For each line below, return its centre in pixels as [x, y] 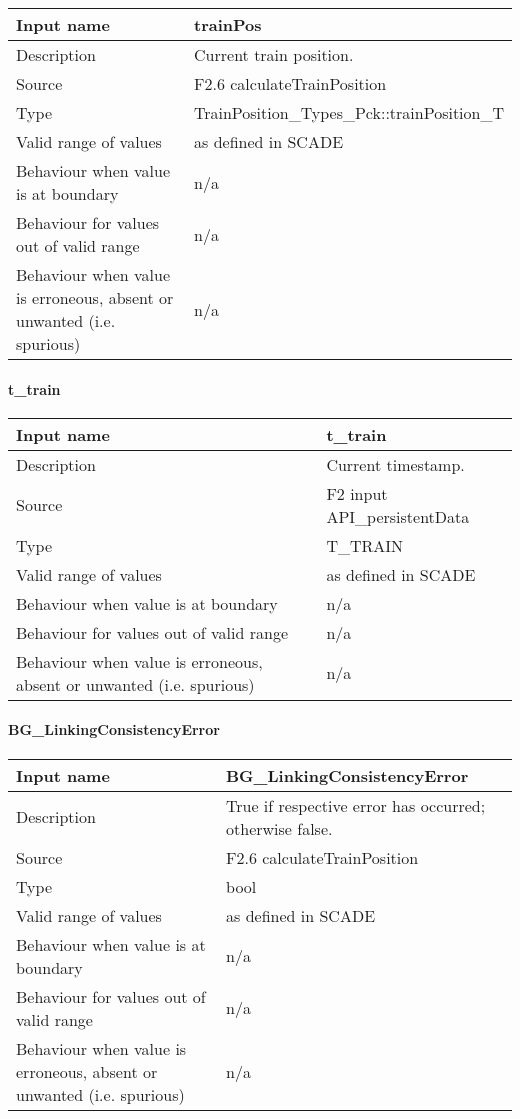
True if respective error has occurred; [356, 805]
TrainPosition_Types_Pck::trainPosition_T [349, 112]
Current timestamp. [395, 464]
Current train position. [274, 54]
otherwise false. [279, 828]
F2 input [357, 493]
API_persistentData [398, 516]
